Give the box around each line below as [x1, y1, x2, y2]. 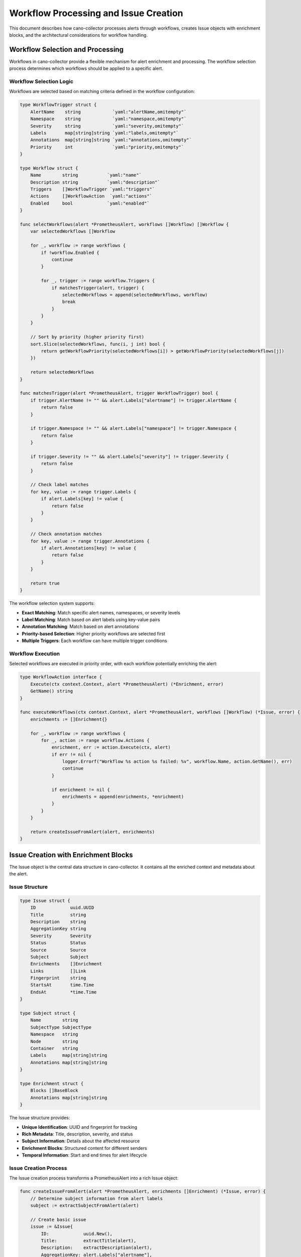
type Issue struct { [20, 897, 70, 904]
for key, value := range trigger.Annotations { [30, 538, 150, 544]
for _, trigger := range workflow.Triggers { [41, 278, 155, 284]
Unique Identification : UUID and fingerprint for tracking [22, 1124, 137, 1130]
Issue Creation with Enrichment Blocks [9, 850, 133, 859]
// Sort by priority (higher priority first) [30, 334, 144, 340]
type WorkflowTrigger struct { [20, 102, 97, 108]
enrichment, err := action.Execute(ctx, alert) [51, 745, 171, 750]
